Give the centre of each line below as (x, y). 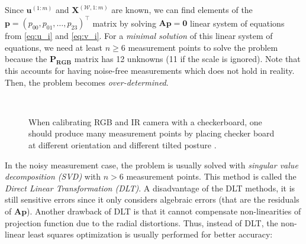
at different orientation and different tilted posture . (123, 145)
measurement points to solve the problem (203, 47)
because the (26, 59)
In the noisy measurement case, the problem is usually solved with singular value (152, 165)
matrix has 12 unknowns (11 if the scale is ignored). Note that (187, 59)
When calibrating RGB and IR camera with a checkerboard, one (145, 121)
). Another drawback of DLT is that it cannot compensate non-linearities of (164, 211)
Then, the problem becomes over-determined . (87, 82)
